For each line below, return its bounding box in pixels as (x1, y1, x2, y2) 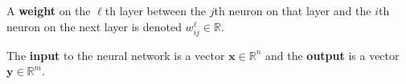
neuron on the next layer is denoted (6, 18, 182, 34)
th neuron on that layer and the (214, 2, 371, 18)
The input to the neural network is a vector (6, 46, 225, 63)
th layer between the (105, 2, 207, 18)
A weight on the (6, 2, 91, 18)
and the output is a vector (265, 46, 400, 63)
